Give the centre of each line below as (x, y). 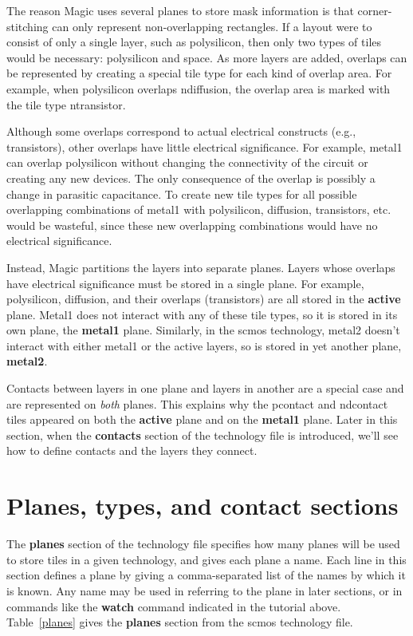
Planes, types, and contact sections (203, 506)
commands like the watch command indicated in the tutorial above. (174, 606)
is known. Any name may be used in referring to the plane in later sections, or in (205, 590)
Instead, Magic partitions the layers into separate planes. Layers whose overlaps (201, 267)
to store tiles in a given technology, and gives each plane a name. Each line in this (206, 559)
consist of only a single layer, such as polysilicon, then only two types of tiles (194, 42)
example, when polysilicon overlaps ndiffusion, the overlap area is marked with (199, 88)
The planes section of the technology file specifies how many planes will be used (203, 544)
